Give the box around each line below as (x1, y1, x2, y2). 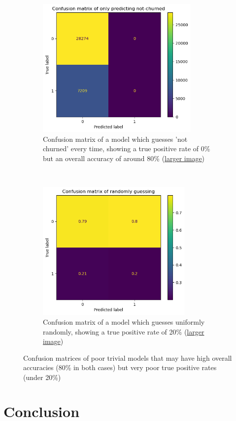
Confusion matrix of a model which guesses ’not (43, 133, 188, 144)
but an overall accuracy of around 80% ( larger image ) (43, 153, 205, 163)
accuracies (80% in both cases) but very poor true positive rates (23, 362, 217, 373)
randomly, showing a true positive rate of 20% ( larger (43, 326, 204, 337)
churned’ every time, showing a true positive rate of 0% (43, 143, 210, 154)
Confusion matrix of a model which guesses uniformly (43, 316, 205, 327)
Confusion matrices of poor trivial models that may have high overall (23, 352, 232, 363)
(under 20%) (23, 372, 61, 382)
